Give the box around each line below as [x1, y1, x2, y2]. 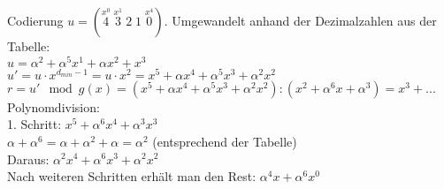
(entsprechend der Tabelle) [152, 132, 297, 150]
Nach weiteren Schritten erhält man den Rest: [7, 167, 256, 185]
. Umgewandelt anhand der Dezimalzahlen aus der [164, 11, 437, 29]
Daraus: [7, 149, 50, 168]
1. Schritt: [7, 115, 62, 133]
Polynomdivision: [7, 97, 100, 116]
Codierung [7, 11, 64, 29]
